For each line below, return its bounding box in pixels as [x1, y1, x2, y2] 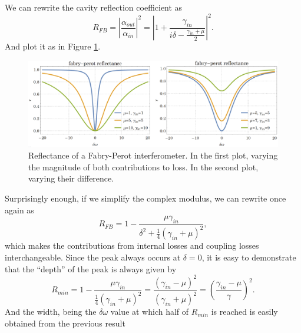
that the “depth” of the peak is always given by [5, 262, 177, 275]
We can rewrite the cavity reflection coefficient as [5, 1, 183, 13]
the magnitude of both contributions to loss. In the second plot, [28, 160, 259, 173]
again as [5, 203, 34, 216]
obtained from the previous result [5, 316, 125, 329]
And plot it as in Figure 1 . [5, 40, 101, 52]
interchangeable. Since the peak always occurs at [5, 251, 181, 263]
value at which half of [110, 305, 189, 318]
